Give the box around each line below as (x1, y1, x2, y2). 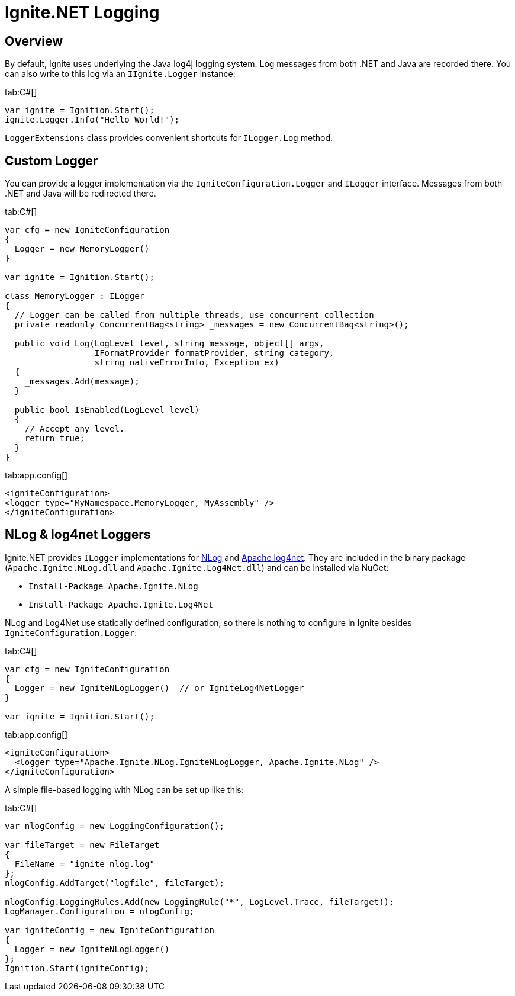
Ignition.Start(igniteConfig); (5, 963, 150, 973)
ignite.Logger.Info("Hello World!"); (5, 115, 180, 125)
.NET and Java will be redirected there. (5, 188, 156, 199)
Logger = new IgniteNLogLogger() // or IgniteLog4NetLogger (14, 683, 304, 693)
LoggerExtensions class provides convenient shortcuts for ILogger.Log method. (5, 133, 333, 143)
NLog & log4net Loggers (5, 527, 151, 542)
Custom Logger (5, 153, 98, 168)
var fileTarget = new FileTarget (5, 840, 160, 850)
